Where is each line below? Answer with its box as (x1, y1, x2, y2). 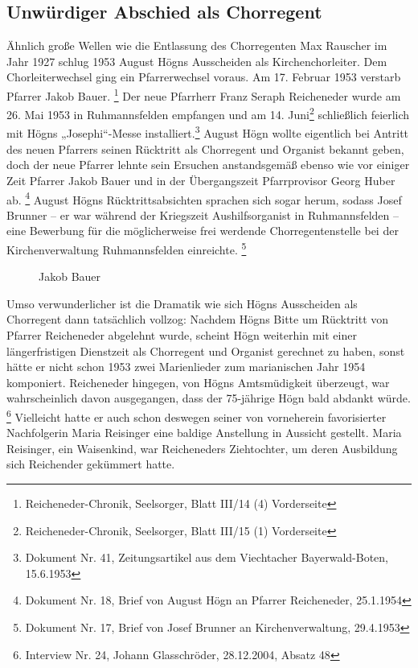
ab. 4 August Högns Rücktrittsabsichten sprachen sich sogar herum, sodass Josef (6, 188, 402, 208)
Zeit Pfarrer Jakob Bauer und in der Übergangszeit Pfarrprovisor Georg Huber (6, 171, 395, 188)
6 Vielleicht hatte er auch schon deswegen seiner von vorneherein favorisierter (6, 406, 387, 425)
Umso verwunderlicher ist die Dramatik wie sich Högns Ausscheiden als (6, 295, 358, 311)
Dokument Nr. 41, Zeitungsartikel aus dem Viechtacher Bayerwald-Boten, (25, 549, 388, 566)
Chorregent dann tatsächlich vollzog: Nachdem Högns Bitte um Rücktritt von (6, 311, 389, 328)
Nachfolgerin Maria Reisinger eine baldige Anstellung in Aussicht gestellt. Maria (6, 424, 402, 441)
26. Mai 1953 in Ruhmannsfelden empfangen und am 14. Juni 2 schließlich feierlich (6, 104, 410, 122)
